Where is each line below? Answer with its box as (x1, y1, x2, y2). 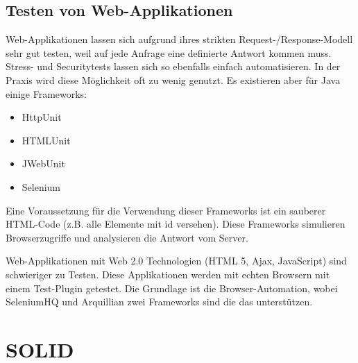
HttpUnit (22, 110, 62, 124)
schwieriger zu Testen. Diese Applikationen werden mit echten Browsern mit (6, 267, 330, 281)
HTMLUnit (22, 133, 71, 147)
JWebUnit (22, 156, 65, 171)
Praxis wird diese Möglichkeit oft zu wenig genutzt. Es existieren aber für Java (6, 72, 341, 87)
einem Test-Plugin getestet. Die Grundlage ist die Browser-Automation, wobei (6, 280, 338, 295)
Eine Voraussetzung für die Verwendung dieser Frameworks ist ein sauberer (6, 203, 326, 217)
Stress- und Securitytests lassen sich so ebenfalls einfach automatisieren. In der (6, 59, 341, 74)
